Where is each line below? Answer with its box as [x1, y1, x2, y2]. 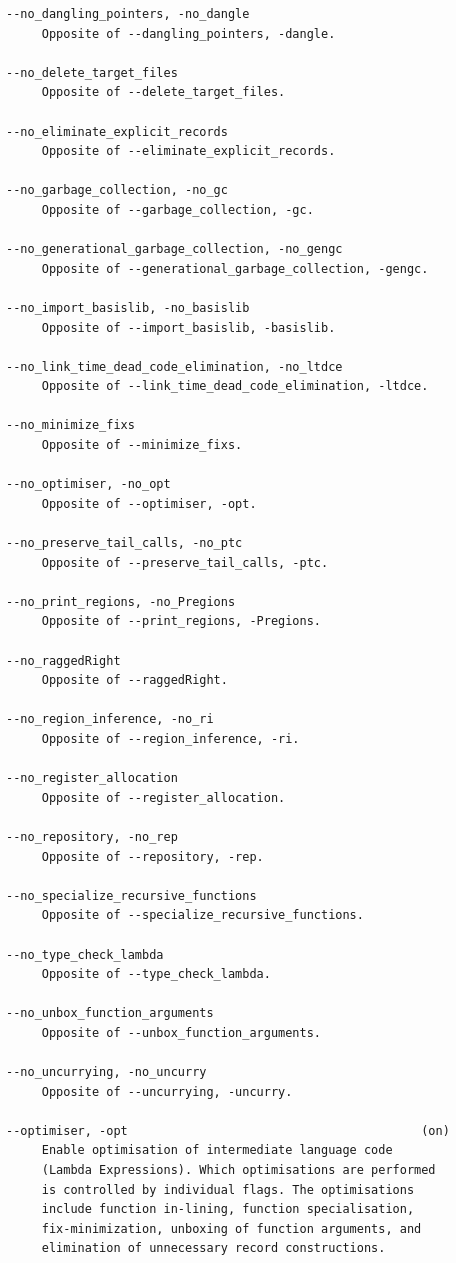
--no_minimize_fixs [6, 418, 135, 433]
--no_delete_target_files [6, 65, 178, 80]
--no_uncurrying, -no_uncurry [6, 1065, 207, 1080]
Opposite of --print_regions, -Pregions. [41, 614, 321, 629]
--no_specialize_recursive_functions [6, 888, 257, 903]
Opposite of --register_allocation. [41, 790, 286, 805]
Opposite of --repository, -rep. [41, 849, 264, 864]
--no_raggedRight [6, 653, 121, 668]
